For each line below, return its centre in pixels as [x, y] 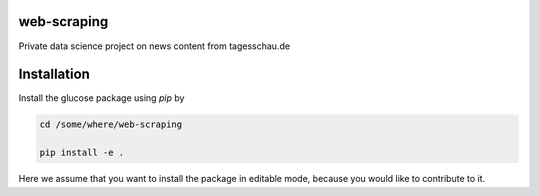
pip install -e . [82, 153]
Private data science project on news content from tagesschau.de [154, 46]
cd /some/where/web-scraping [111, 124]
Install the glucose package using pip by [101, 98]
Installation [54, 74]
